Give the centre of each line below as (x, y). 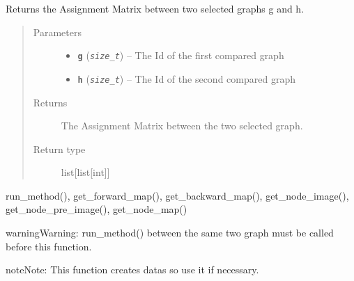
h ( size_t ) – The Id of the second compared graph (186, 78)
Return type (59, 148)
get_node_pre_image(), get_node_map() (97, 209)
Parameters (57, 32)
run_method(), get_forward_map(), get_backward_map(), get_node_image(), (177, 195)
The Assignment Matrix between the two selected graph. (182, 126)
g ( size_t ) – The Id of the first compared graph (181, 55)
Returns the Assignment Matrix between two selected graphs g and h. (155, 8)
